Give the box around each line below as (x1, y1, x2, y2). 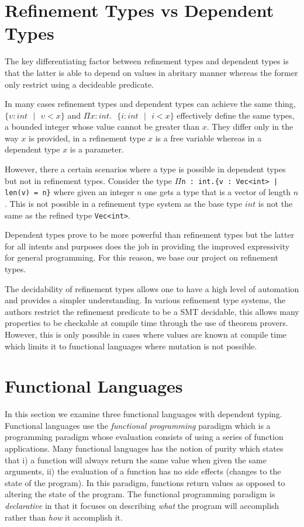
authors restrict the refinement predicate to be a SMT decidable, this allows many (5, 305, 299, 317)
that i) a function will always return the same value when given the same (5, 453, 267, 466)
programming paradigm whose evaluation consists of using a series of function (5, 431, 284, 443)
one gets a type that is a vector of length (144, 186, 291, 198)
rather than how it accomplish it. (5, 511, 123, 523)
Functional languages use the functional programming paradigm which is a (5, 419, 271, 431)
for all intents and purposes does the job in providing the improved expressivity (5, 240, 290, 252)
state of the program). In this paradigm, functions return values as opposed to (5, 476, 285, 488)
